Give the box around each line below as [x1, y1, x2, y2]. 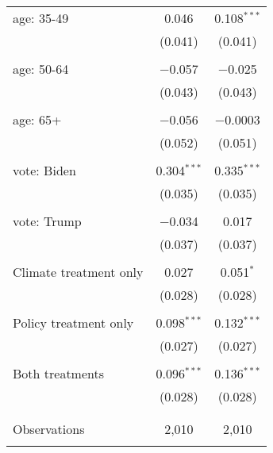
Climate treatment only [13, 263, 144, 281]
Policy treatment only [13, 313, 134, 332]
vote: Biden [13, 161, 76, 179]
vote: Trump [13, 212, 82, 230]
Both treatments [13, 364, 105, 382]
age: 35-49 [13, 9, 69, 27]
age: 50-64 [13, 60, 69, 78]
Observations [13, 420, 85, 438]
